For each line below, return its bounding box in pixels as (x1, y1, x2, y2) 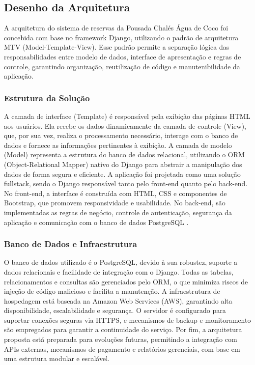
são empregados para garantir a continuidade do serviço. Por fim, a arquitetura (4, 324, 242, 335)
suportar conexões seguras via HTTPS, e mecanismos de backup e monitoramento (4, 314, 251, 325)
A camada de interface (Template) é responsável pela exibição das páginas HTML (4, 111, 251, 121)
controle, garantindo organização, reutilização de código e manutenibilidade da (4, 61, 240, 71)
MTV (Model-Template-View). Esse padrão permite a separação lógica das (4, 42, 229, 52)
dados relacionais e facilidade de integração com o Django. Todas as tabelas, (4, 266, 233, 277)
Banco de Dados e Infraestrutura (4, 238, 137, 250)
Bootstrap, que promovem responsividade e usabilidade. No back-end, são (4, 197, 226, 208)
